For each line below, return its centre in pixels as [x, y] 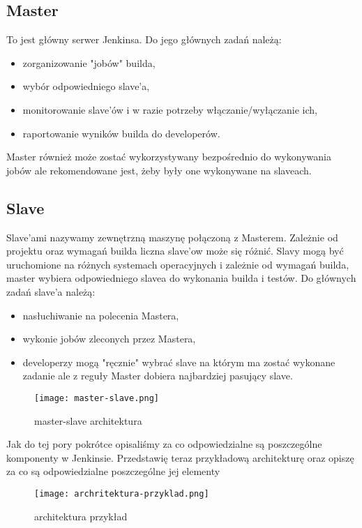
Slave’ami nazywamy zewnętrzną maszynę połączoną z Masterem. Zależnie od [172, 237]
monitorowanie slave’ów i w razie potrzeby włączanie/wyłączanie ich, [170, 109]
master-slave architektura [88, 420]
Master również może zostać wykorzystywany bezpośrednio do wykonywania [169, 157]
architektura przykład [81, 516]
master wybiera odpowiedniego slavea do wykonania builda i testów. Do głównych [181, 278]
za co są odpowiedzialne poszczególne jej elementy [113, 471]
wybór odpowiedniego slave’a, [86, 86]
